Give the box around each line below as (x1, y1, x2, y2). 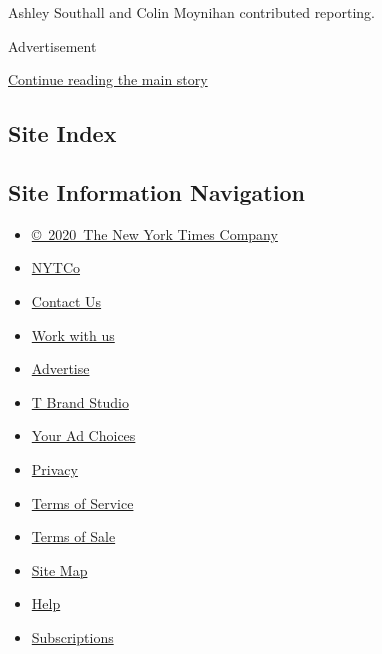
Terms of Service (31, 492, 134, 513)
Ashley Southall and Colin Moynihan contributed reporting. (8, 2, 376, 22)
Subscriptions (31, 626, 114, 647)
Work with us (31, 324, 115, 345)
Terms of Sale (31, 526, 116, 547)
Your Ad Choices (31, 425, 136, 446)
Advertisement (8, 35, 97, 56)
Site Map (31, 559, 88, 580)
